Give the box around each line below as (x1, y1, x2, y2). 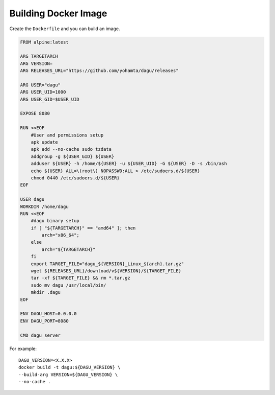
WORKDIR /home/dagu (20, 203, 69, 210)
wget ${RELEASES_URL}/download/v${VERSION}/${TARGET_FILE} (31, 268, 182, 274)
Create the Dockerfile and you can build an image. (9, 26, 120, 32)
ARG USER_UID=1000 (20, 89, 66, 95)
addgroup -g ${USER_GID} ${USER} (31, 153, 115, 159)
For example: (9, 345, 37, 352)
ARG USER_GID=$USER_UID (20, 96, 80, 102)
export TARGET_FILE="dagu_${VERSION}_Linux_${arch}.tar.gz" (31, 261, 184, 267)
